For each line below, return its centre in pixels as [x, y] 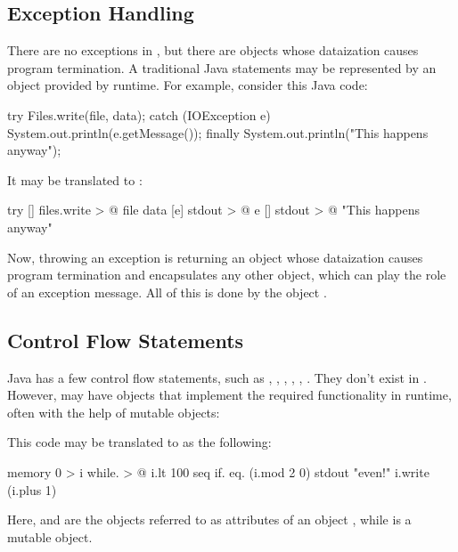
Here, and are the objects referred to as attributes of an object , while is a [209, 520]
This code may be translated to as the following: [139, 442]
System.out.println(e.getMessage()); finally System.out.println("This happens [218, 132]
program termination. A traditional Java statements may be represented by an [222, 67]
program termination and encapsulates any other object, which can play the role [227, 275]
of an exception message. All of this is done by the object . [167, 292]
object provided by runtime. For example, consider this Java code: [188, 85]
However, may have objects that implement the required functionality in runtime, [229, 395]
